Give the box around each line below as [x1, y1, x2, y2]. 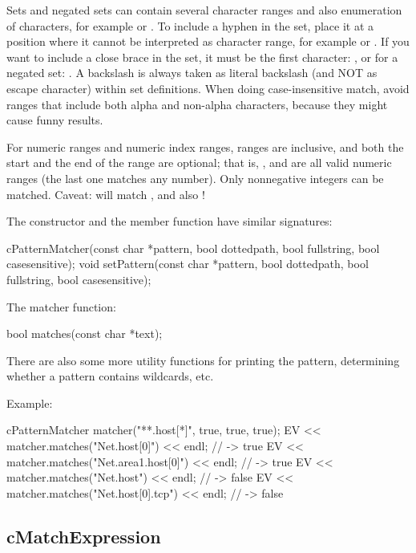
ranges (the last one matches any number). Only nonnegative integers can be [6, 169, 384, 186]
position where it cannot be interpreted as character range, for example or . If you [6, 33, 410, 50]
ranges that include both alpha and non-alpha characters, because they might [6, 96, 388, 112]
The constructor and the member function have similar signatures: [6, 213, 333, 230]
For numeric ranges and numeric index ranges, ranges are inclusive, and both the [6, 138, 404, 155]
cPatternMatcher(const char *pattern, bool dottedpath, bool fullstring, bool [6, 239, 380, 256]
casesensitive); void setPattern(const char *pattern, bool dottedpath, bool [6, 255, 369, 272]
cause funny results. [6, 112, 103, 128]
